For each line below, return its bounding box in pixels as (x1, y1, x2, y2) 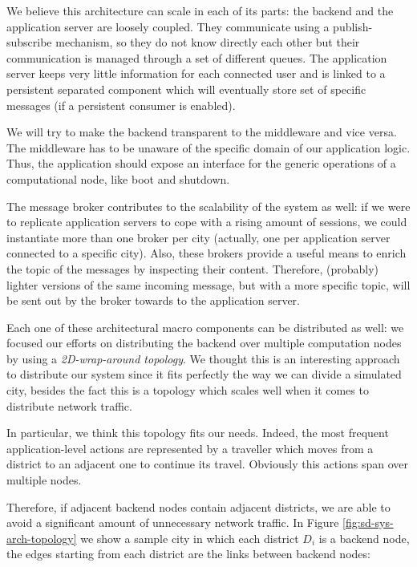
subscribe (6, 34, 52, 51)
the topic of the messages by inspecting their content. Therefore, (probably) (6, 260, 379, 277)
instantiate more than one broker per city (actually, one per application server (6, 229, 391, 245)
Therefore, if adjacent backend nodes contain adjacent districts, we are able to (6, 498, 391, 515)
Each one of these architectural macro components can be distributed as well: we (6, 318, 404, 335)
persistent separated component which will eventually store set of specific (6, 80, 366, 97)
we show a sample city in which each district (80, 529, 299, 546)
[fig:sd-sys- (342, 514, 394, 531)
